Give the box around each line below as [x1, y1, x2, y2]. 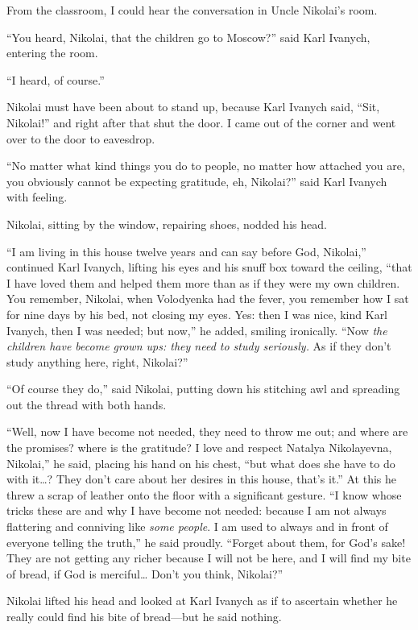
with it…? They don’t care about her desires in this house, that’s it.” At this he [6, 470, 397, 487]
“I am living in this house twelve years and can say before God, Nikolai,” [6, 242, 366, 259]
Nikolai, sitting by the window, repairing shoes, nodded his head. [6, 215, 327, 232]
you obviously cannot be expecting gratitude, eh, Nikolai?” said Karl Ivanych [6, 172, 387, 189]
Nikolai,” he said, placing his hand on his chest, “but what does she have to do [6, 454, 395, 471]
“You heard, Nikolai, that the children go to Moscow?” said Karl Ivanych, [6, 28, 370, 45]
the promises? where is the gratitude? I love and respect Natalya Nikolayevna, [6, 439, 392, 456]
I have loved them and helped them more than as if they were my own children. [6, 274, 400, 291]
